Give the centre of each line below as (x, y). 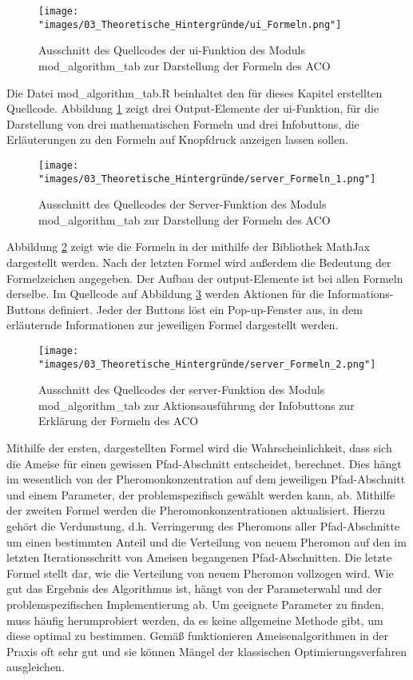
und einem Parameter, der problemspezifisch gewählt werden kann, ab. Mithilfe (201, 494)
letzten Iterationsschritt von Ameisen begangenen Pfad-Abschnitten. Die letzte (199, 557)
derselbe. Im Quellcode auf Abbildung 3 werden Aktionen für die (165, 294)
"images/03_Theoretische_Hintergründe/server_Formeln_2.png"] (207, 364)
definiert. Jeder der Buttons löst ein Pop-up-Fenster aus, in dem (206, 309)
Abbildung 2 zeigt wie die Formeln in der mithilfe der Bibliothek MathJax (188, 247)
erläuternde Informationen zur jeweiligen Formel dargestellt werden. (173, 325)
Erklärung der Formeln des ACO (119, 421)
